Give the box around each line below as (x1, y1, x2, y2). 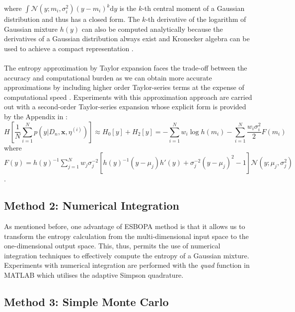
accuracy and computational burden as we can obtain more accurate (4, 72, 212, 82)
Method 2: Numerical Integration (4, 198, 179, 213)
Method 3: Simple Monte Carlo (4, 294, 169, 309)
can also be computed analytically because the (81, 23, 223, 34)
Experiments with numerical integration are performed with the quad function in (4, 260, 250, 270)
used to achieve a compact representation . (4, 43, 134, 53)
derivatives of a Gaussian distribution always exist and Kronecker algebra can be (4, 33, 250, 44)
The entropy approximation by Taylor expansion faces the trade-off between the (4, 62, 247, 73)
